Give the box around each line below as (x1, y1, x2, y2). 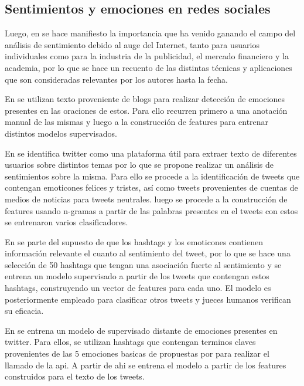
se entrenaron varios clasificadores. (5, 216, 128, 228)
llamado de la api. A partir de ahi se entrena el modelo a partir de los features (5, 358, 286, 371)
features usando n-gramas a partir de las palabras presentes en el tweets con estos (5, 204, 298, 216)
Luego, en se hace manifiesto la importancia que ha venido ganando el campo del (5, 27, 296, 39)
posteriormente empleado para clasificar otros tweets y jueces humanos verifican (5, 293, 291, 305)
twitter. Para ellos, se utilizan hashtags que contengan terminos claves (5, 336, 256, 348)
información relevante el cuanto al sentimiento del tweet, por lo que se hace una (5, 247, 291, 259)
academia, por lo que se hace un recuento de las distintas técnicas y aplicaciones (5, 61, 292, 73)
